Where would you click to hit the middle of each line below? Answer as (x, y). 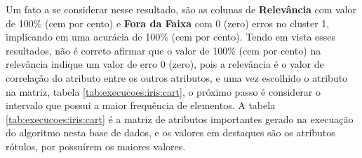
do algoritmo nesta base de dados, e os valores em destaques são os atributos (170, 132)
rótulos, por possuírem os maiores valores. (96, 146)
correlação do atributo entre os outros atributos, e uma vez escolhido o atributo (177, 77)
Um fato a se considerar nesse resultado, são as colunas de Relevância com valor (181, 9)
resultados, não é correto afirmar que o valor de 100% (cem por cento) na (163, 50)
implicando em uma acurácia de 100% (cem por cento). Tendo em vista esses (171, 37)
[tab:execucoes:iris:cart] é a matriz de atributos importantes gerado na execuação (180, 118)
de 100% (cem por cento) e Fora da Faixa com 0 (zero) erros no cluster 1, (168, 23)
